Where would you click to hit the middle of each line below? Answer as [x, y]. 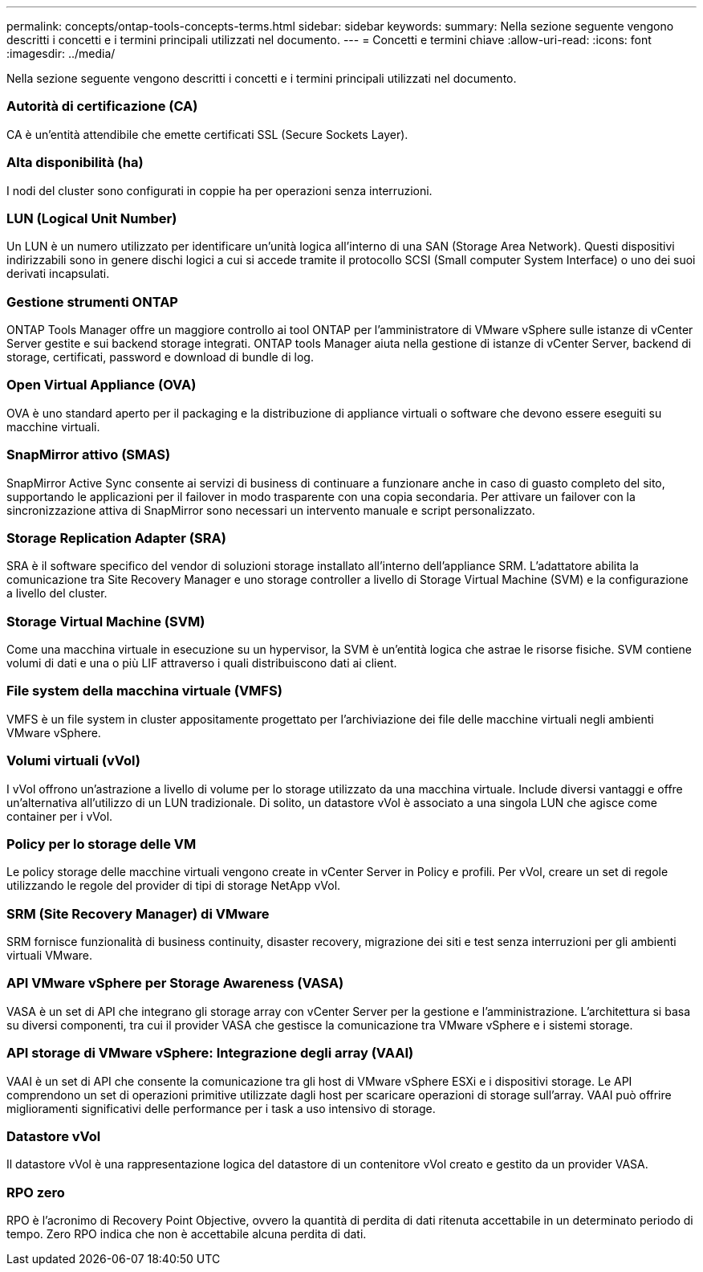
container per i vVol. [60, 816]
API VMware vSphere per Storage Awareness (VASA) [175, 983]
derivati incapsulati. [58, 274]
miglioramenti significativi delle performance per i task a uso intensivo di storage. [221, 1108]
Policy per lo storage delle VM [102, 844]
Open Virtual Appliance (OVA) [102, 385]
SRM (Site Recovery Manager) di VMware [138, 913]
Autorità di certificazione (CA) [102, 106]
